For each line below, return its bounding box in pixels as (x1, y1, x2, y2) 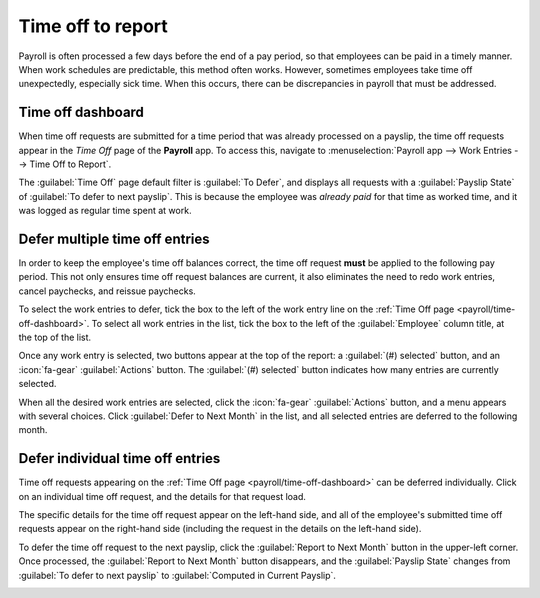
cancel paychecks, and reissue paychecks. (18, 285, 197, 297)
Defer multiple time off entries (18, 231, 210, 247)
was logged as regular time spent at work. (18, 205, 192, 217)
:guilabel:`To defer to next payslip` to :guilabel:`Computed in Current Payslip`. (18, 569, 337, 581)
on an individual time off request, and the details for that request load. (18, 490, 307, 502)
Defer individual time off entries (18, 450, 221, 467)
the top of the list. (18, 331, 92, 344)
